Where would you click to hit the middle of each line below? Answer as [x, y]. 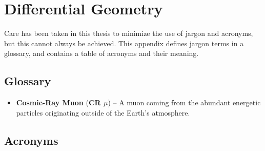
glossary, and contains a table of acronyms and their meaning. [101, 53]
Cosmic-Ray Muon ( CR [58, 102]
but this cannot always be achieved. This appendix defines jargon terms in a [124, 43]
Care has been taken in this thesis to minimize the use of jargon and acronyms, [129, 33]
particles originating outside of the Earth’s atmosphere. [103, 112]
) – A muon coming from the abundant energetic [184, 102]
